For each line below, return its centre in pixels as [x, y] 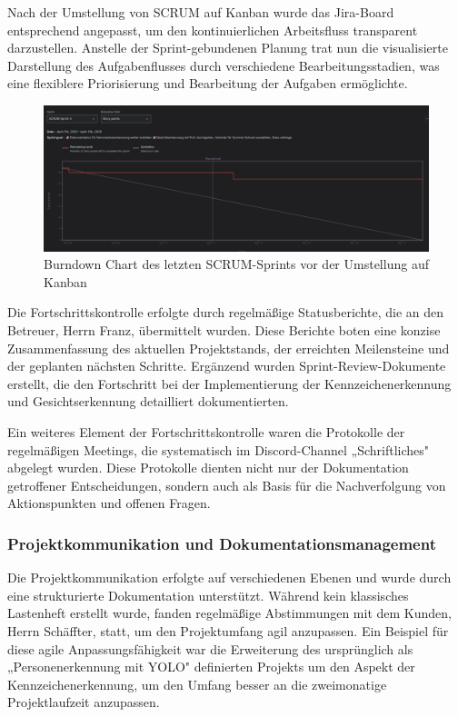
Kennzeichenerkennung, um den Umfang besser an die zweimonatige [197, 684]
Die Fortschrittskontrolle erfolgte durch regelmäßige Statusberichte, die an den [226, 312]
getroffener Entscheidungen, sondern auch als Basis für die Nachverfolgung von [227, 485]
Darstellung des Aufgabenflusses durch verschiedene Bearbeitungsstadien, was [224, 65]
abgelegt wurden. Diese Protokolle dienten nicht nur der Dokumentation [208, 468]
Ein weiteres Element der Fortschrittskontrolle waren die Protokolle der [206, 431]
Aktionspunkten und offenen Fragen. [109, 503]
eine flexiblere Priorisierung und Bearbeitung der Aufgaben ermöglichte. [208, 83]
